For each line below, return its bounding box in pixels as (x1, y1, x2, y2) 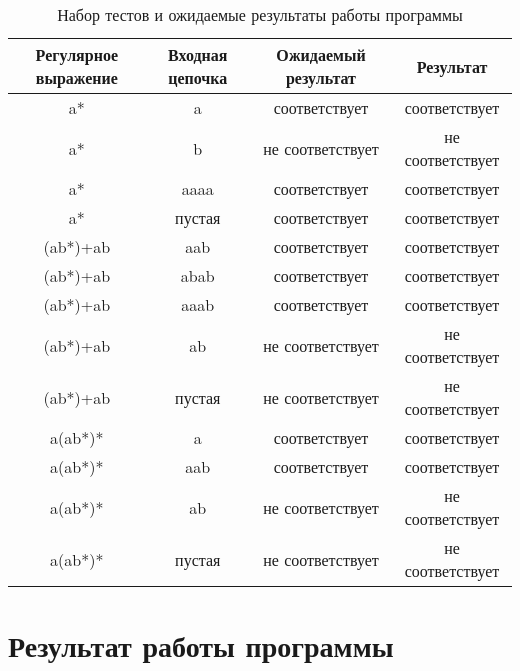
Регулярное (35, 43, 118, 66)
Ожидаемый (276, 43, 366, 66)
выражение (35, 66, 118, 89)
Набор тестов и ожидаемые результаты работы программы (57, 3, 463, 26)
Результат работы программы (8, 625, 394, 666)
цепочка (168, 66, 228, 89)
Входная (168, 43, 228, 66)
